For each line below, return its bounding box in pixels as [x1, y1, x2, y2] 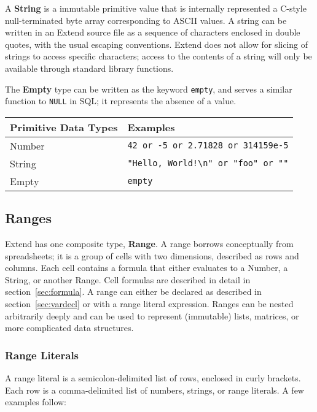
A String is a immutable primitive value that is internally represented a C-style [5, 2, 307, 14]
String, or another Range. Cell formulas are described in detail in [5, 273, 251, 286]
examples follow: [5, 395, 67, 408]
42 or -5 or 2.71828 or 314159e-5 [127, 140, 289, 151]
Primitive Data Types [10, 120, 118, 134]
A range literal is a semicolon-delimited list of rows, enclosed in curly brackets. [5, 372, 301, 384]
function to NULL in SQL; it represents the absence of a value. [5, 94, 237, 107]
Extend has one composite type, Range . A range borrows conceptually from [5, 237, 294, 250]
